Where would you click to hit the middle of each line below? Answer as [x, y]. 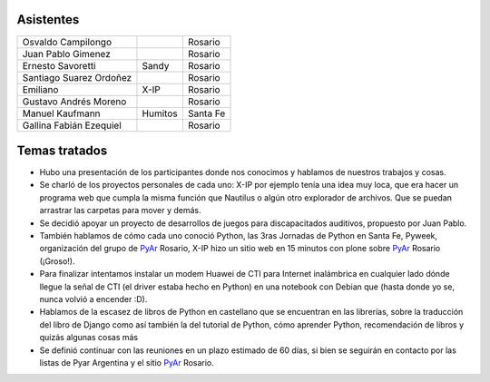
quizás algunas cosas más [89, 338]
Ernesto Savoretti [59, 65]
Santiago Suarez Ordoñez [77, 77]
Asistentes [48, 20]
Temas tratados [62, 150]
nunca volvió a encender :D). [93, 299]
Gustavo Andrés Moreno [74, 102]
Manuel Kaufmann [61, 113]
